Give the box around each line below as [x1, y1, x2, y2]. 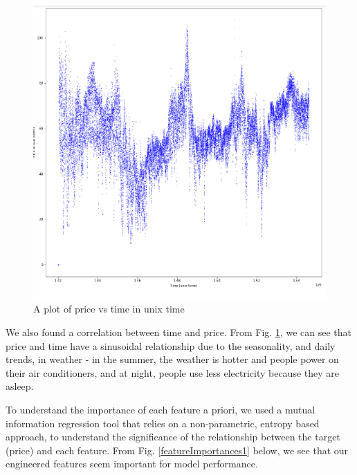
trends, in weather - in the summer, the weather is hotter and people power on [6, 352, 339, 366]
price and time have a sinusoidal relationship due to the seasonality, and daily [6, 338, 336, 353]
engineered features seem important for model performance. [6, 456, 258, 471]
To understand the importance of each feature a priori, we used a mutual [6, 402, 315, 416]
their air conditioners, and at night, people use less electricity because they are [6, 365, 340, 380]
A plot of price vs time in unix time [33, 301, 185, 316]
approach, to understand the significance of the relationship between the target [6, 429, 340, 444]
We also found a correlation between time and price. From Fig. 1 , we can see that [6, 324, 352, 339]
